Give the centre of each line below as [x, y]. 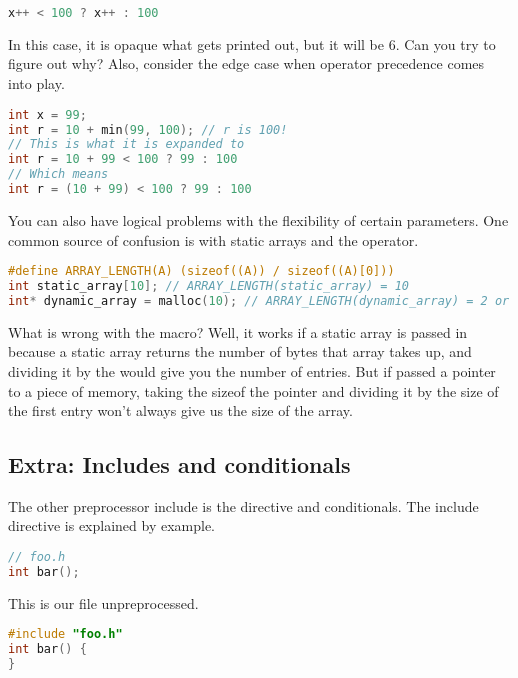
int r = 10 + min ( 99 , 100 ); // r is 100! [148, 129]
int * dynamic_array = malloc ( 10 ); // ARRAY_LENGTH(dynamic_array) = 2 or [259, 300]
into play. [36, 83]
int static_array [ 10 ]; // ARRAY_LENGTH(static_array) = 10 [208, 285]
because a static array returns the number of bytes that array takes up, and [240, 351]
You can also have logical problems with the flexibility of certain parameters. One [258, 219]
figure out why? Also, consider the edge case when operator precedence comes [246, 63]
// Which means [58, 174]
